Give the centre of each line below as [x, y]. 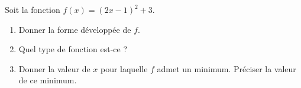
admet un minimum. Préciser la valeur [226, 68]
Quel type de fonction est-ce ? [73, 49]
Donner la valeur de [54, 68]
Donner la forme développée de [75, 29]
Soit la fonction [33, 9]
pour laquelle [124, 68]
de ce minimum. [48, 80]
